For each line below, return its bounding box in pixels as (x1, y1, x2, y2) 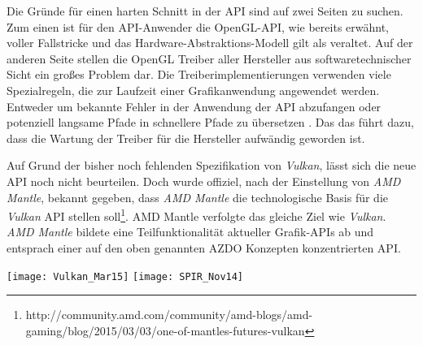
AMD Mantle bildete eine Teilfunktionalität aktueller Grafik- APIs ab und (7, 223, 374, 240)
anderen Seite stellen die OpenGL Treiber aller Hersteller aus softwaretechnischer (7, 50, 412, 67)
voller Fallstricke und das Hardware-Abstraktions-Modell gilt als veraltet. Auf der (7, 34, 413, 51)
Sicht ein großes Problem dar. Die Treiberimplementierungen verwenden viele (7, 66, 391, 83)
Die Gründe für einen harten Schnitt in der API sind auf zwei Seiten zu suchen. (7, 2, 403, 19)
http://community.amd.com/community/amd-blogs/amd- (25, 306, 313, 323)
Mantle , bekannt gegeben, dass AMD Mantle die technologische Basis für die (7, 188, 388, 205)
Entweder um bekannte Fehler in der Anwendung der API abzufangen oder (7, 97, 382, 114)
